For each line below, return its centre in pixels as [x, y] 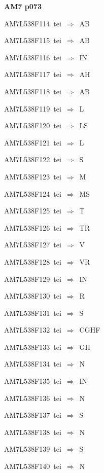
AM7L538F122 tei [33, 159]
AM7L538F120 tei [33, 125]
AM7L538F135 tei [33, 381]
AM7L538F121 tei [33, 142]
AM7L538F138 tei [33, 432]
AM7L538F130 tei [33, 296]
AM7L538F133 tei [33, 347]
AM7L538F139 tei [33, 449]
